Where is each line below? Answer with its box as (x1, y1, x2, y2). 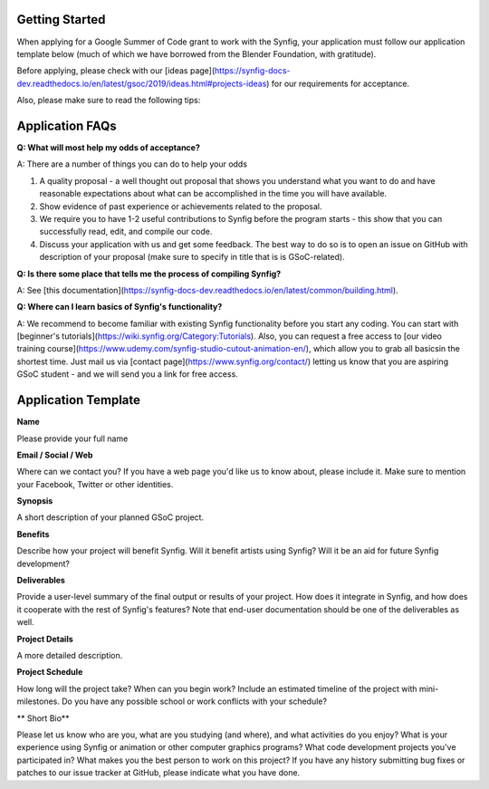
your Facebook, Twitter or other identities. (16, 478, 174, 489)
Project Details (16, 633, 74, 644)
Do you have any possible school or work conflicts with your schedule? (62, 696, 328, 707)
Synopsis (16, 496, 53, 506)
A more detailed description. (16, 650, 123, 660)
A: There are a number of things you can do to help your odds (16, 159, 248, 169)
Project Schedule (16, 667, 83, 678)
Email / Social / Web (16, 449, 93, 460)
